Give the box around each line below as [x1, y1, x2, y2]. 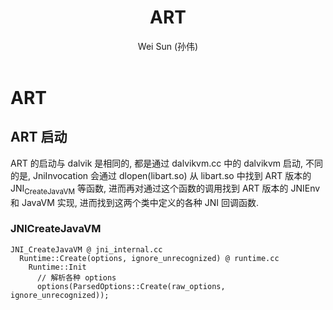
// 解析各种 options [36, 272, 117, 283]
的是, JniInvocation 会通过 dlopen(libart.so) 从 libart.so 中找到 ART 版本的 [10, 169, 312, 181]
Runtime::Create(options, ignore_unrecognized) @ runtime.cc [19, 253, 280, 263]
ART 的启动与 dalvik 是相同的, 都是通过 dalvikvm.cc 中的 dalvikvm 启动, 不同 [10, 157, 324, 169]
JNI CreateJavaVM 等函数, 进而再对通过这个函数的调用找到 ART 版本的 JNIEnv [10, 182, 321, 196]
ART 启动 [10, 129, 68, 146]
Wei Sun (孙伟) [137, 40, 199, 52]
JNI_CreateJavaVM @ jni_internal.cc [10, 244, 163, 255]
